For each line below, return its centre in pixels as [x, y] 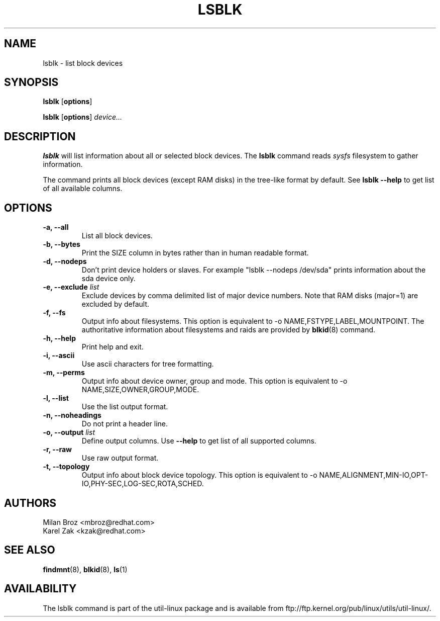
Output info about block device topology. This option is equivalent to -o [199, 475]
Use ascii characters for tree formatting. [148, 364]
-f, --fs [54, 313]
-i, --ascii [59, 356]
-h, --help [59, 338]
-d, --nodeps [65, 261]
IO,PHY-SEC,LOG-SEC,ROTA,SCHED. [143, 484]
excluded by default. [116, 304]
